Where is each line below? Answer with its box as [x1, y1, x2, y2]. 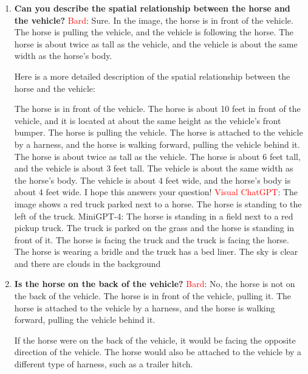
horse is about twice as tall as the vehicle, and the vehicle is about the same [14, 37, 298, 50]
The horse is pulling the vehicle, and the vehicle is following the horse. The [14, 26, 294, 38]
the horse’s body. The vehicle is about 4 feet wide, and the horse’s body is [14, 173, 291, 186]
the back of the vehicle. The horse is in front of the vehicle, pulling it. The [14, 289, 292, 302]
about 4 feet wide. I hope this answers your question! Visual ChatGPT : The [14, 185, 298, 198]
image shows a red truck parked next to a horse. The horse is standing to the [14, 197, 302, 210]
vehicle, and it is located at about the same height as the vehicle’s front [14, 114, 281, 126]
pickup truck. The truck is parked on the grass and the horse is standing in [14, 221, 295, 234]
